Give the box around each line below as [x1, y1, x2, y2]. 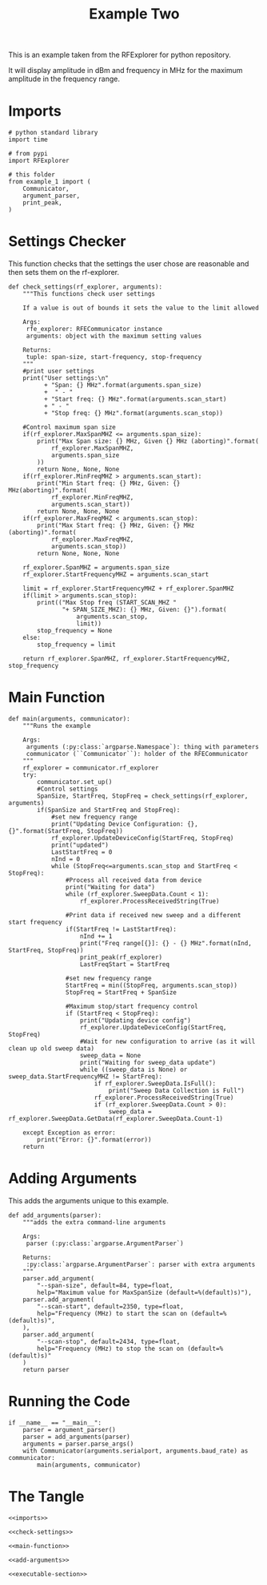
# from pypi [8, 150, 48, 158]
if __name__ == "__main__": [8, 1418, 102, 1427]
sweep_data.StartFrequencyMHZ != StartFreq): [8, 1073, 162, 1081]
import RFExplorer [8, 157, 70, 165]
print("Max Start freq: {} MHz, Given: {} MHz [37, 522, 195, 530]
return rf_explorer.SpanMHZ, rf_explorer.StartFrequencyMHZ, [22, 655, 230, 663]
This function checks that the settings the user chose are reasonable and [8, 259, 249, 269]
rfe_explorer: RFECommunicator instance [26, 325, 162, 334]
